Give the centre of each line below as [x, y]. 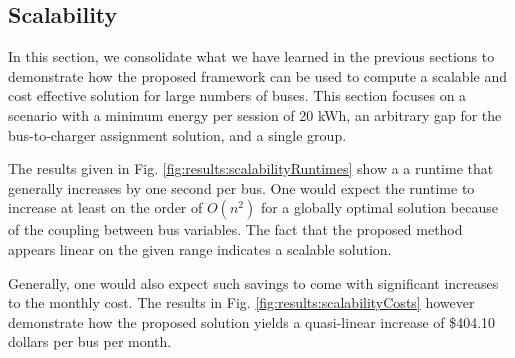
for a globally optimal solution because [379, 207]
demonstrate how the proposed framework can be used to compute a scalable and [257, 75]
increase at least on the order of [105, 207]
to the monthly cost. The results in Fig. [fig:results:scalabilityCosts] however [241, 302]
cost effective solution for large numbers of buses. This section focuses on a [237, 95]
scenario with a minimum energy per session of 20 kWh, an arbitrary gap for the [255, 114]
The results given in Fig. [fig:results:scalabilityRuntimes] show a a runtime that [251, 168]
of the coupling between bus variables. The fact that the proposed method [235, 229]
